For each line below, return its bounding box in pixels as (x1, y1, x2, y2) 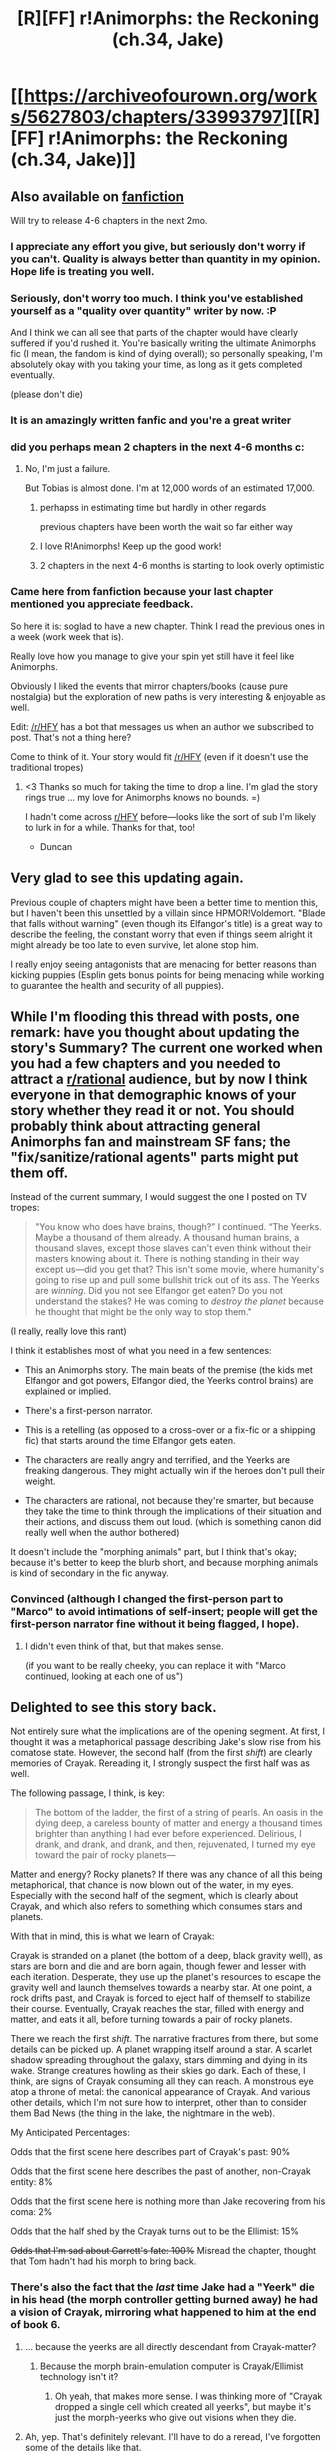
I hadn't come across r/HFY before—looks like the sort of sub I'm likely (24, 810, 317, 822)
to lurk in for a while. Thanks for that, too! (24, 821, 196, 833)
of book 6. (10, 2318, 61, 2332)
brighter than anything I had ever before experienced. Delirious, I (34, 1828, 302, 1840)
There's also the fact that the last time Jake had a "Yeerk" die (10, 2280, 315, 2294)
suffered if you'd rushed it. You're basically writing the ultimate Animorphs (10, 337, 317, 349)
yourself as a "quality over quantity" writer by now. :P (10, 303, 277, 317)
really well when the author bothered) (24, 1527, 180, 1539)
